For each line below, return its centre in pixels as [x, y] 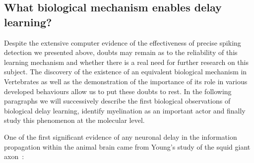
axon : [14, 156]
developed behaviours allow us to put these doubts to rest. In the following [118, 91]
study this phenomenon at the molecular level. [74, 120]
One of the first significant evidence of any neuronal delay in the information [121, 136]
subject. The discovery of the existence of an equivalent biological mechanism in [126, 72]
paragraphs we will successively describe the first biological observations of [117, 101]
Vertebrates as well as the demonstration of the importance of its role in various [126, 81]
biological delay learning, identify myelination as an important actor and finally [125, 110]
